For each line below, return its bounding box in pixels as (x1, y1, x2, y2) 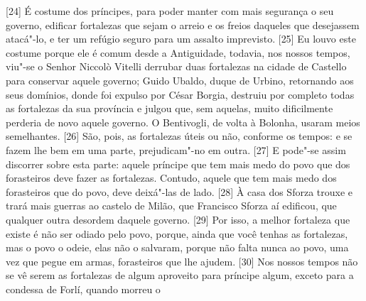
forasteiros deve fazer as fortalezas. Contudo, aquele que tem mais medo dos (6, 170, 337, 185)
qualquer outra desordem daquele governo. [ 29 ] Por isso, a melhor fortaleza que (6, 212, 350, 226)
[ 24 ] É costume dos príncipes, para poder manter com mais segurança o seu (6, 4, 334, 18)
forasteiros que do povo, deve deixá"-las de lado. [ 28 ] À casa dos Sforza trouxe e (6, 184, 353, 199)
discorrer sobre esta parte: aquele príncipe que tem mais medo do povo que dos (6, 156, 350, 171)
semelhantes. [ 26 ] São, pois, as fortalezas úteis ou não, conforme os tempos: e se (6, 128, 352, 143)
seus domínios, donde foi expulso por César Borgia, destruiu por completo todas (6, 87, 355, 102)
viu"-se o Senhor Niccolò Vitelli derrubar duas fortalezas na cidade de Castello (6, 59, 347, 74)
